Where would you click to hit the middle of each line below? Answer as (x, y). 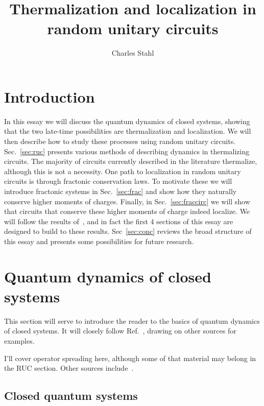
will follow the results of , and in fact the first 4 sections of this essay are (119, 221)
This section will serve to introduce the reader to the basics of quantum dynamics (132, 320)
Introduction (50, 96)
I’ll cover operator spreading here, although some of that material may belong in (130, 358)
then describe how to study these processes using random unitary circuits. (120, 141)
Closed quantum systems (71, 396)
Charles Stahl (133, 53)
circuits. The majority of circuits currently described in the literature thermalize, (131, 161)
